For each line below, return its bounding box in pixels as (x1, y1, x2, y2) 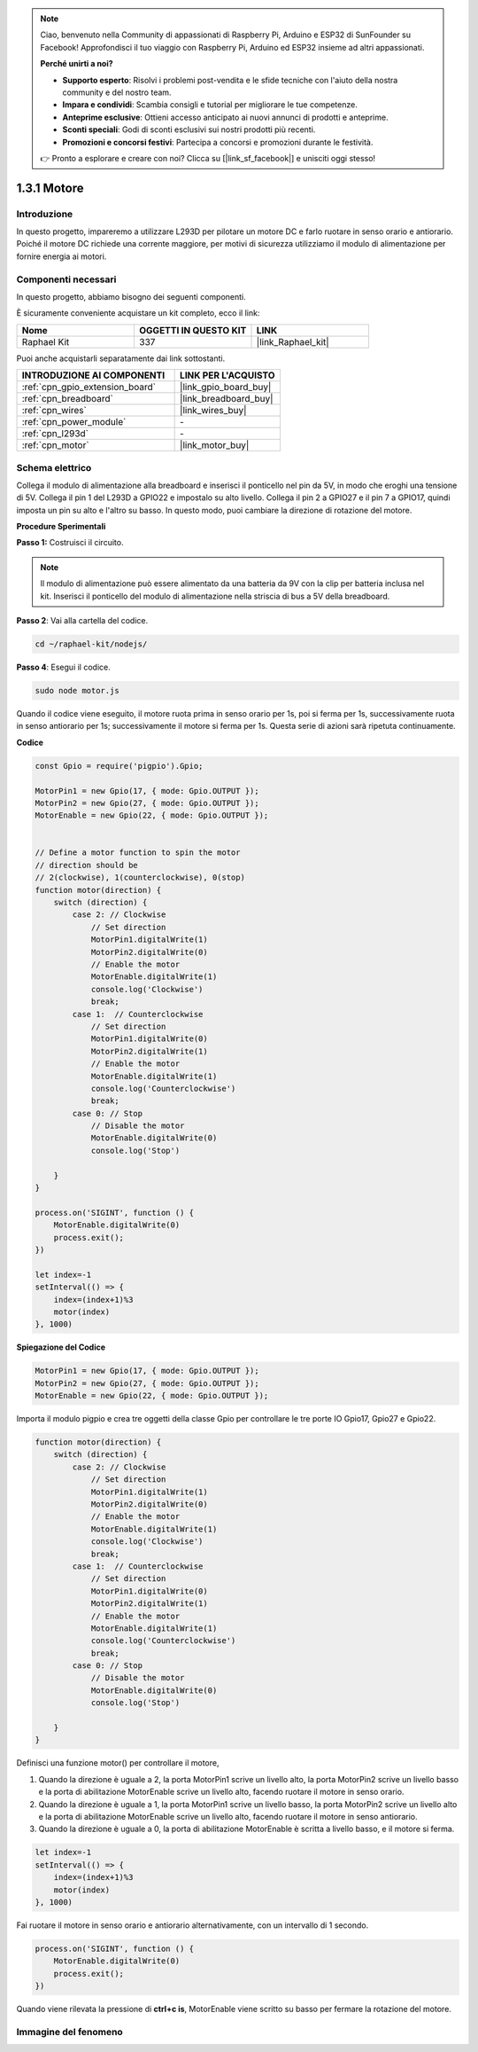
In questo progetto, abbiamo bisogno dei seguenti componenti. (16, 291, 247, 302)
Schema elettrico (16, 461, 92, 474)
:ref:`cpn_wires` (21, 404, 88, 417)
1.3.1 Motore (16, 180, 84, 195)
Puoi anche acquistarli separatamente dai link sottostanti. (16, 353, 226, 364)
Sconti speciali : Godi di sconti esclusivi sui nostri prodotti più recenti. (62, 124, 316, 135)
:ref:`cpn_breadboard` (21, 393, 114, 405)
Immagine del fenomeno (16, 2025, 123, 2038)
